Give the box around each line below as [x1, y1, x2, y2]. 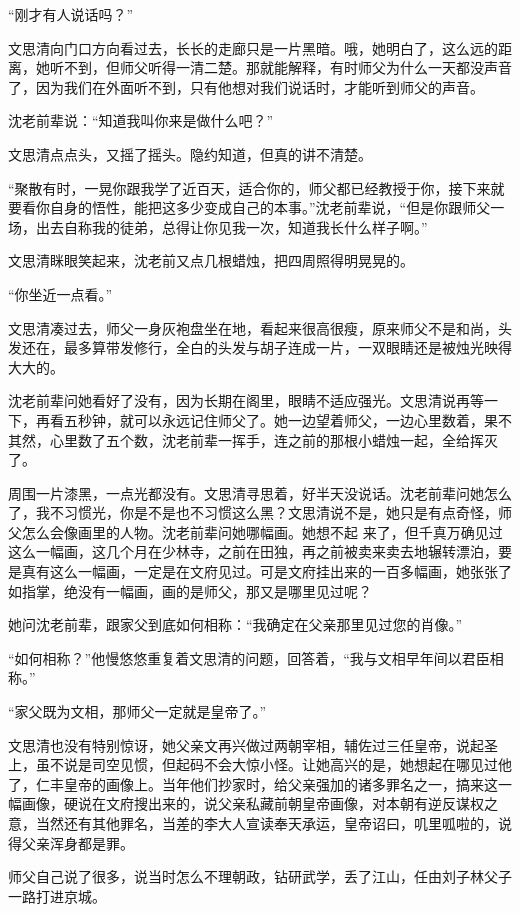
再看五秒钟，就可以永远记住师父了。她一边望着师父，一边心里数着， [35, 409, 484, 430]
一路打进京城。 [8, 885, 106, 906]
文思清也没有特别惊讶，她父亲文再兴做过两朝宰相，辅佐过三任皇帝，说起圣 [8, 734, 498, 755]
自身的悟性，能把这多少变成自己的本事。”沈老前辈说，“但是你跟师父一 [49, 197, 505, 218]
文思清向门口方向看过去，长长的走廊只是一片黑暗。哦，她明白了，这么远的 [8, 37, 498, 58]
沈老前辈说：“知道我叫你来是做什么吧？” [8, 110, 274, 131]
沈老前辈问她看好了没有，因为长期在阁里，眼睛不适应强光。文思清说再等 [8, 390, 484, 411]
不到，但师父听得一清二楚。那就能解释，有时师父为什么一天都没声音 [63, 57, 512, 78]
